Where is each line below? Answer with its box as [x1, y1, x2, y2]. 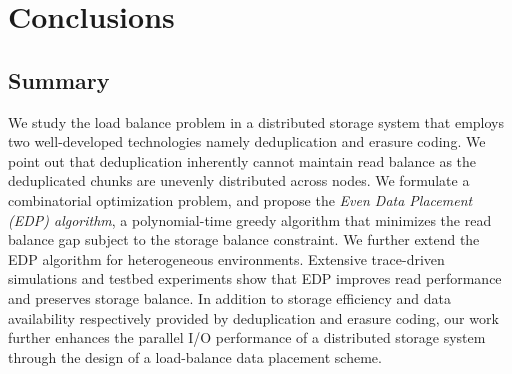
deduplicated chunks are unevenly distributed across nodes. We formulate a [8, 170, 470, 191]
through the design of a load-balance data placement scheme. [8, 346, 382, 367]
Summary [8, 64, 110, 95]
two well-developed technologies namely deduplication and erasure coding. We [8, 131, 486, 152]
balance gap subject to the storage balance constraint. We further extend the [8, 229, 480, 250]
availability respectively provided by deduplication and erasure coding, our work [8, 307, 499, 328]
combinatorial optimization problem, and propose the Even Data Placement [8, 189, 473, 210]
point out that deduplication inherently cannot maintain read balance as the [8, 150, 477, 171]
